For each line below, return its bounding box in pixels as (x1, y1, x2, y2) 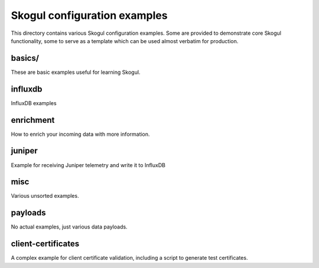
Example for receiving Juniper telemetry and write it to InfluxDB (11, 161, 165, 168)
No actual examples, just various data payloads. (11, 223, 128, 230)
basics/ (11, 53, 40, 63)
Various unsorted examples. (11, 192, 79, 200)
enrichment (11, 115, 55, 125)
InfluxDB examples (11, 99, 57, 106)
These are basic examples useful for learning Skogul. (11, 68, 141, 76)
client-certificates (11, 239, 80, 249)
